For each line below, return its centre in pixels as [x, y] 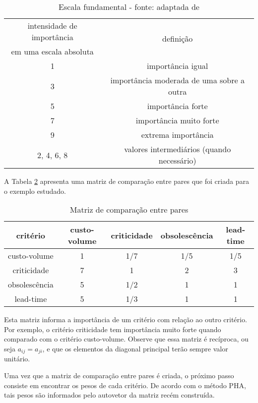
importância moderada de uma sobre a [177, 80]
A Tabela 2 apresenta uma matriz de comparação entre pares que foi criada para [127, 181]
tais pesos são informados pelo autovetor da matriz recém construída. [109, 395]
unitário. [17, 359]
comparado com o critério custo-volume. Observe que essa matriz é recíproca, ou [126, 339]
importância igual [178, 66]
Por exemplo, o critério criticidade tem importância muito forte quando [113, 329]
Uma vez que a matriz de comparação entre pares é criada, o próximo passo [119, 375]
